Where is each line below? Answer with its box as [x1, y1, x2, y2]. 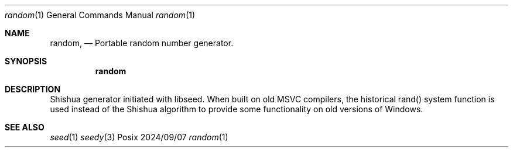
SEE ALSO [5, 122, 45, 132]
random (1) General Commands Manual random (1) [5, 10, 196, 20]
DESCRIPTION [5, 84, 61, 94]
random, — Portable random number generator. [50, 38, 234, 48]
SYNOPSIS [5, 56, 47, 66]
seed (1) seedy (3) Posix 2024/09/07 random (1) [50, 132, 228, 142]
